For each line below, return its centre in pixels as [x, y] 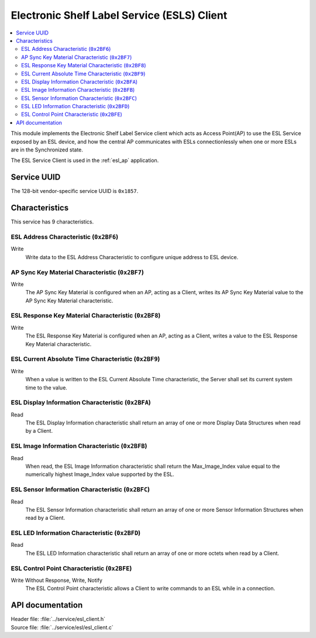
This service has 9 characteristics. [52, 222]
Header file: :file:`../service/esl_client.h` [58, 619]
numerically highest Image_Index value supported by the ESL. [100, 474]
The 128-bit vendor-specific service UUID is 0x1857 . [75, 191]
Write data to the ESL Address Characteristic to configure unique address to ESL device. [132, 257]
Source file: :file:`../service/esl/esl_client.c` [62, 627]
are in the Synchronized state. [47, 150]
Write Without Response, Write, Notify [56, 580]
